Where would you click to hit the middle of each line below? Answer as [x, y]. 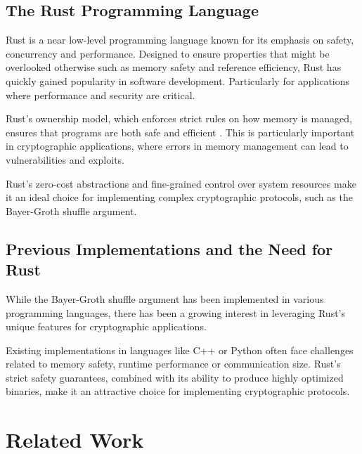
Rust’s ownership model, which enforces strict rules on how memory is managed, [179, 118]
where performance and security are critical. [101, 95]
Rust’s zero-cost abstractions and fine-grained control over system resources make [181, 183]
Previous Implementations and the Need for [169, 248]
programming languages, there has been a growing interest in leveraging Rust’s [176, 312]
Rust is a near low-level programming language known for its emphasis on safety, [180, 40]
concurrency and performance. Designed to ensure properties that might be [168, 53]
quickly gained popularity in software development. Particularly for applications [178, 80]
